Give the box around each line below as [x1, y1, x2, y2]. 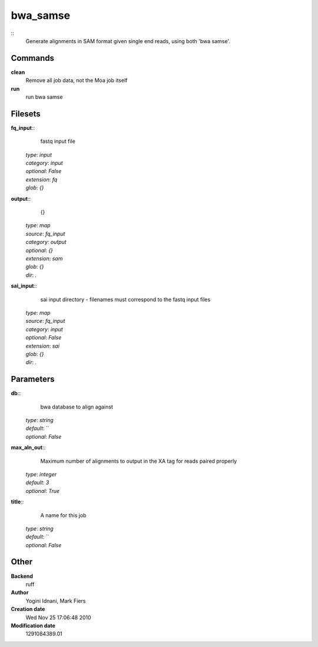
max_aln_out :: [11, 444, 46, 451]
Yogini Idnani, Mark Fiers [25, 597, 86, 604]
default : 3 [25, 479, 49, 486]
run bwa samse [25, 93, 63, 100]
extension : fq [25, 176, 58, 183]
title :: [11, 498, 24, 505]
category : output [25, 238, 67, 246]
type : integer [25, 470, 57, 478]
